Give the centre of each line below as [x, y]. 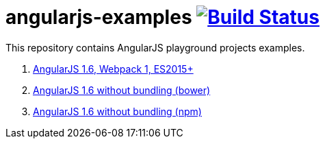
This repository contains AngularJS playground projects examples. [155, 47]
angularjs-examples [99, 17]
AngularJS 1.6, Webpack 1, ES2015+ [113, 69]
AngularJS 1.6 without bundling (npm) [117, 111]
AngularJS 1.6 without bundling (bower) [122, 90]
